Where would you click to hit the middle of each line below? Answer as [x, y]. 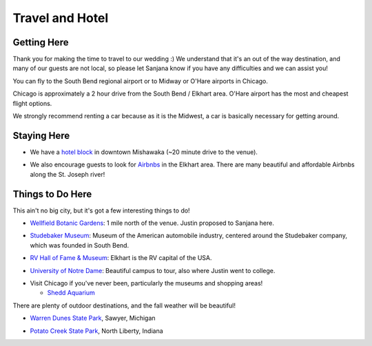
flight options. [32, 103]
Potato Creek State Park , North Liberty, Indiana [96, 331]
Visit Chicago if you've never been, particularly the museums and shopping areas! [146, 283]
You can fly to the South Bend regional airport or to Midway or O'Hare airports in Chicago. [141, 81]
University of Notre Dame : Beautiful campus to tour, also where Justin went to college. [153, 270]
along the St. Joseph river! [68, 174]
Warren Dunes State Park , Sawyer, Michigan [93, 318]
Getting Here [41, 42]
